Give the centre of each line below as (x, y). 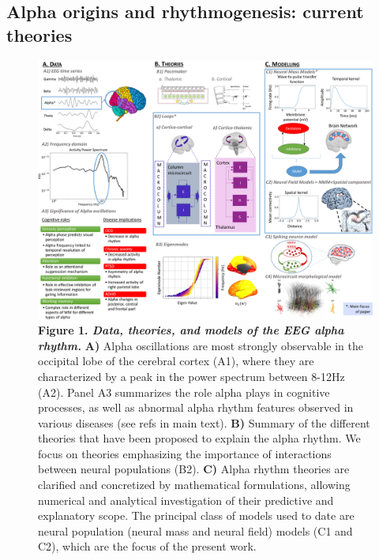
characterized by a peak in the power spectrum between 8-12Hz (191, 376)
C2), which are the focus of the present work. (147, 546)
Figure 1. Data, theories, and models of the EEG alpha (191, 330)
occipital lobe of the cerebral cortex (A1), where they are (176, 361)
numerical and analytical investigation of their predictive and (186, 500)
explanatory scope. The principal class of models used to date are (196, 515)
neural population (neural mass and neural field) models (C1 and (195, 530)
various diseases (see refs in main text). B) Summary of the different (204, 422)
